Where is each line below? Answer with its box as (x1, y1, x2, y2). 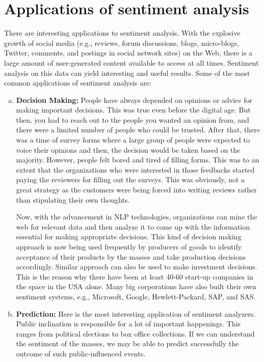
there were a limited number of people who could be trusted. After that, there (16, 124, 260, 135)
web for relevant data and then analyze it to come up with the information (16, 221, 250, 232)
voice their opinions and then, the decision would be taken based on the (16, 144, 241, 155)
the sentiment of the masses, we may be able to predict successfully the (16, 338, 239, 349)
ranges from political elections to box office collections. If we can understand (16, 328, 255, 339)
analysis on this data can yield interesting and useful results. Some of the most (4, 67, 250, 78)
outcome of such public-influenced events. (16, 348, 146, 358)
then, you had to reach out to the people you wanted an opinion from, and (16, 114, 249, 125)
